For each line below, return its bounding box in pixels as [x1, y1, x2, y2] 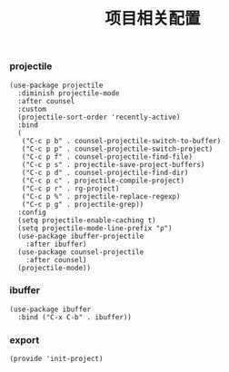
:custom [17, 104, 47, 113]
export [9, 333, 40, 346]
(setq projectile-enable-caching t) [17, 215, 156, 225]
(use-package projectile [9, 81, 104, 90]
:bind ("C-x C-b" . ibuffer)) [17, 312, 132, 322]
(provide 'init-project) [9, 355, 104, 364]
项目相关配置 [104, 8, 201, 29]
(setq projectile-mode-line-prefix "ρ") [17, 223, 173, 232]
